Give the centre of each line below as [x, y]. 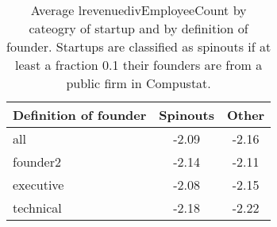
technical [37, 208]
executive [38, 185]
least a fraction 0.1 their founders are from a [139, 65]
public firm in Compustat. [138, 83]
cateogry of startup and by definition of [138, 28]
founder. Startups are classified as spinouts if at [139, 46]
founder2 [37, 162]
